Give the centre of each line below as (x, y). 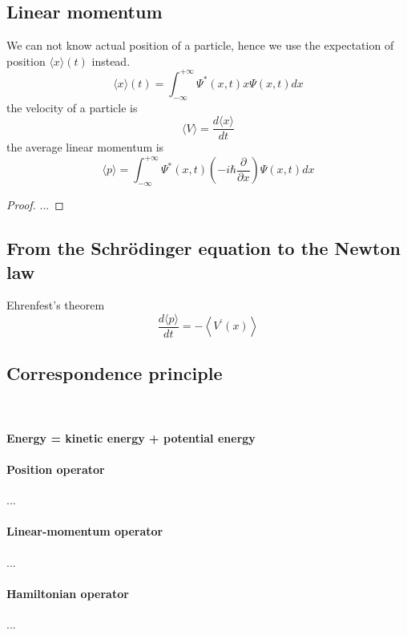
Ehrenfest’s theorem (56, 305)
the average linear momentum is (85, 147)
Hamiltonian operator (68, 593)
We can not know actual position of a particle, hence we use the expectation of (200, 45)
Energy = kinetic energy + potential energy (131, 437)
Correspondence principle (115, 372)
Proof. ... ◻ (35, 205)
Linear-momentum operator (85, 531)
